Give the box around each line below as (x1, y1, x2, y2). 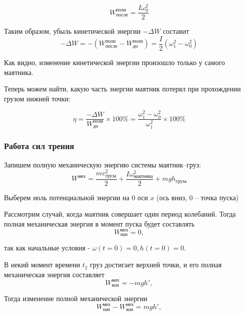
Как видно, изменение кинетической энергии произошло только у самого (4, 57, 225, 67)
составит (163, 26, 189, 36)
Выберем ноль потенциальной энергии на (4, 192, 130, 202)
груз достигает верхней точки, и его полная (90, 259, 222, 270)
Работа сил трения (4, 140, 75, 152)
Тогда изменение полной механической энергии (4, 293, 148, 304)
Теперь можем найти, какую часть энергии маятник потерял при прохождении (4, 83, 241, 94)
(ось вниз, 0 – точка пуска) (156, 192, 239, 202)
